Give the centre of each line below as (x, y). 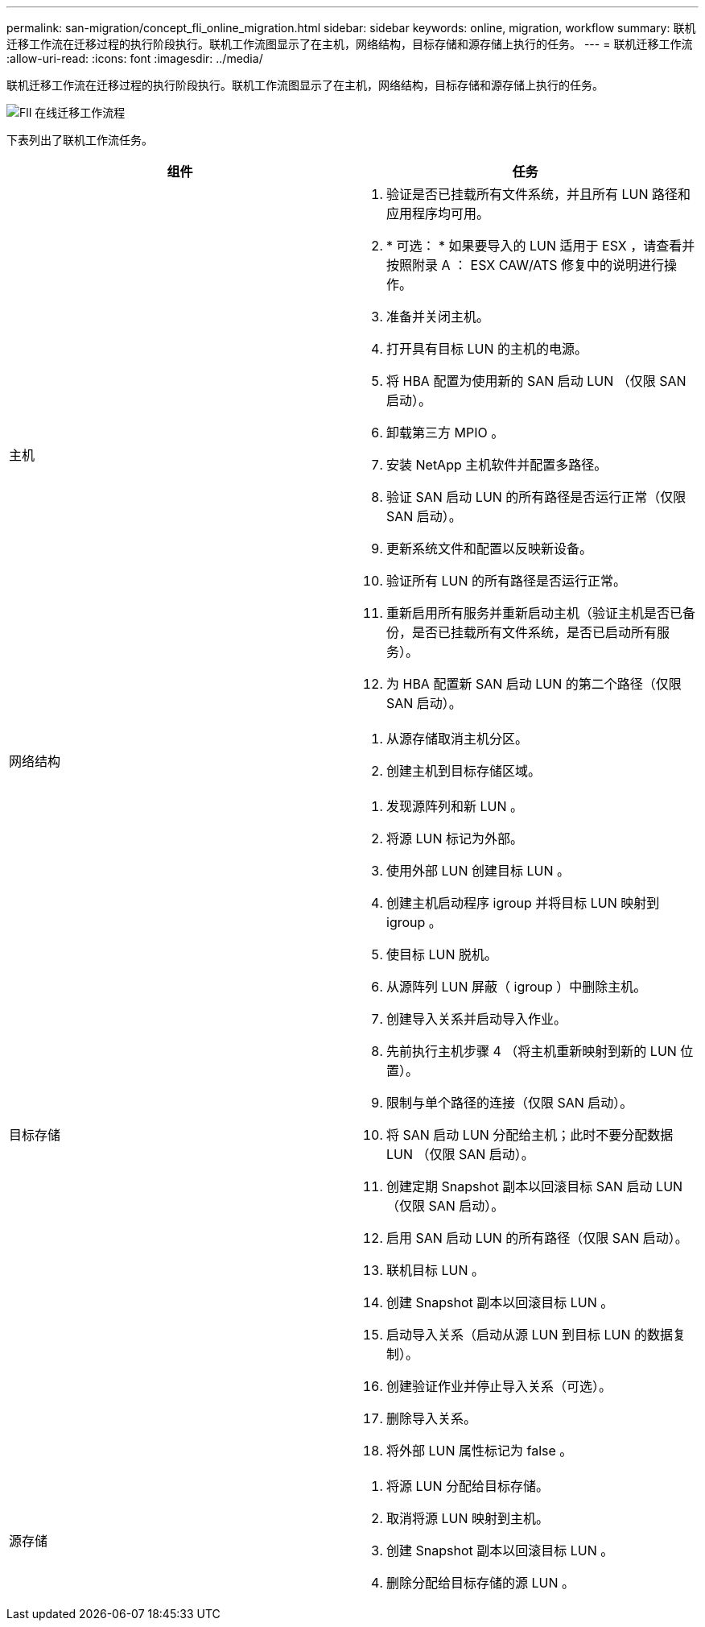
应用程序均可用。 (438, 213)
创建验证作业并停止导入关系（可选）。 (499, 1386)
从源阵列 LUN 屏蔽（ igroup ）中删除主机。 (517, 987)
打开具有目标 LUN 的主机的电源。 (487, 349)
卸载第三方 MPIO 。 (445, 433)
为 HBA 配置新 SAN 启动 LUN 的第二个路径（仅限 (534, 684)
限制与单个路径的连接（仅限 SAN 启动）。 (510, 1103)
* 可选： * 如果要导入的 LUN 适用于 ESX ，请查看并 (541, 246)
